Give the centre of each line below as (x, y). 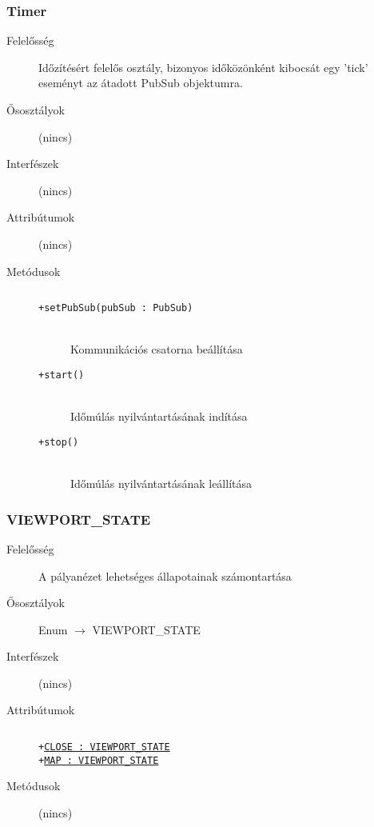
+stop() (59, 442)
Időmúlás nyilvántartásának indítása (159, 416)
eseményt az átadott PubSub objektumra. (141, 83)
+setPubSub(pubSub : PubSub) (116, 308)
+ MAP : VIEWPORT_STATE (99, 760)
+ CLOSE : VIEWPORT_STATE (104, 747)
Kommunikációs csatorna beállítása (157, 349)
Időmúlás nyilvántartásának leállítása (161, 483)
